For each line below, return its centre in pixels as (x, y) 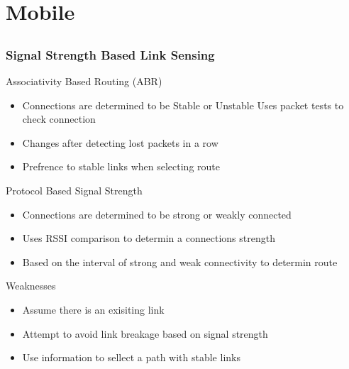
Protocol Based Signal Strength (74, 191)
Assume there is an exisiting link (93, 309)
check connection (59, 119)
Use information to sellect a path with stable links (131, 357)
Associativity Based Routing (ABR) (84, 81)
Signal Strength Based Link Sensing (110, 54)
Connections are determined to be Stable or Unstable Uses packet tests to (183, 105)
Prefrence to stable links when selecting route (121, 166)
